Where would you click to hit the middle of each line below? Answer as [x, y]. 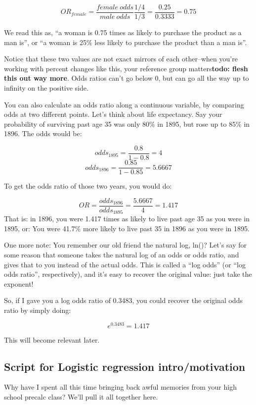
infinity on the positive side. [46, 88]
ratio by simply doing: [38, 310]
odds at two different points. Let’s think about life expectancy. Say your [113, 114]
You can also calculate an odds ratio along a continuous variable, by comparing [124, 104]
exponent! [19, 283]
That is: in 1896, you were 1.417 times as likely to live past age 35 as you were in [127, 219]
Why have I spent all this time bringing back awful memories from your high [120, 387]
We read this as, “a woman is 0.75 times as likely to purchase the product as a [123, 32]
